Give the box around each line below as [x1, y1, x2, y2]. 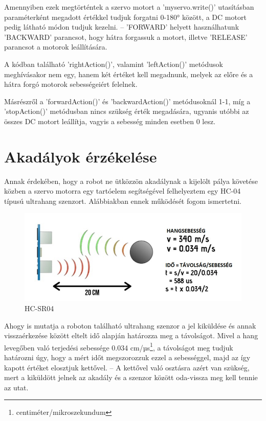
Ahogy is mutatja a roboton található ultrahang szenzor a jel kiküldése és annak [4, 320, 256, 331]
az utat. [4, 382, 29, 392]
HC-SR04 [25, 302, 54, 313]
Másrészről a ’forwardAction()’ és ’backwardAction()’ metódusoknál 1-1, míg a [4, 96, 251, 106]
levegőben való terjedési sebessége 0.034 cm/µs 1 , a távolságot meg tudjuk [4, 340, 233, 353]
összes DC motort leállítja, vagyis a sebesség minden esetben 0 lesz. [4, 115, 216, 126]
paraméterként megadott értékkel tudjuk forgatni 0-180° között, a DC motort [4, 11, 247, 22]
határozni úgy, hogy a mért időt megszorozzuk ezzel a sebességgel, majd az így [4, 352, 251, 362]
